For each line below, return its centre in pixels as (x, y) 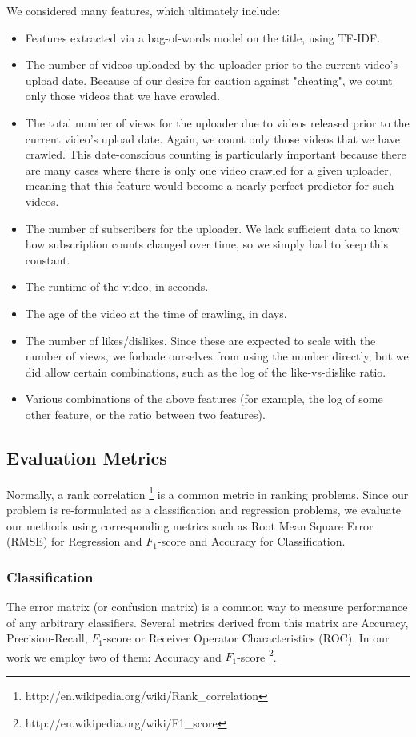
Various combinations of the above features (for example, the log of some (204, 399)
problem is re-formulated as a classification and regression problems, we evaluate (204, 509)
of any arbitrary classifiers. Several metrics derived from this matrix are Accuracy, (208, 622)
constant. (48, 259)
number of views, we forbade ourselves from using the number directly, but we (217, 356)
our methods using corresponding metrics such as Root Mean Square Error (190, 525)
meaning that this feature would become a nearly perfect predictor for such (210, 185)
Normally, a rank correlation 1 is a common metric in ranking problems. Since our (208, 493)
